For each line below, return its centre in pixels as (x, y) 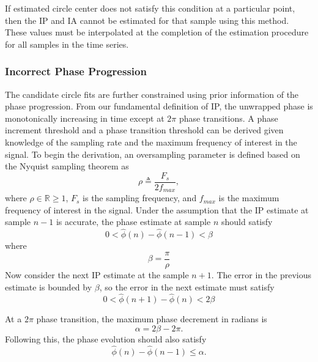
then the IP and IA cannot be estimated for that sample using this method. (147, 20)
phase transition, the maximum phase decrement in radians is (152, 319)
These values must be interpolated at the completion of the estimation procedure (157, 32)
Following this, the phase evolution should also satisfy (106, 338)
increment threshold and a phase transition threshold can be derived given (144, 130)
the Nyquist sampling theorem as (67, 166)
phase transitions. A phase (228, 118)
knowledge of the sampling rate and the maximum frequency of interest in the (151, 142)
